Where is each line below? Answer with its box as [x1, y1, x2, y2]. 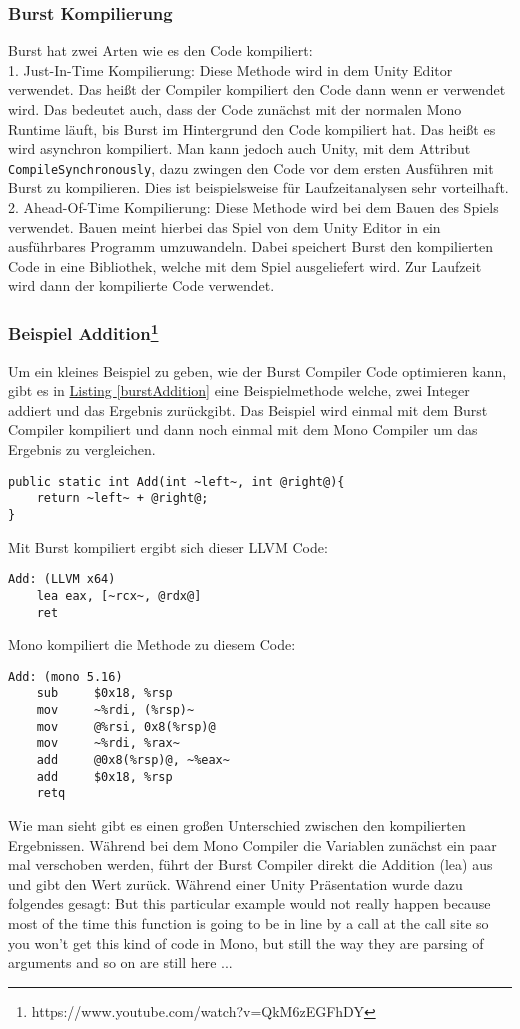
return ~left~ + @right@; [36, 491, 209, 506]
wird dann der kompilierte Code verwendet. [8, 275, 275, 296]
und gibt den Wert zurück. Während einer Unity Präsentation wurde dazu [8, 873, 463, 894]
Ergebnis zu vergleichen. [8, 439, 156, 460]
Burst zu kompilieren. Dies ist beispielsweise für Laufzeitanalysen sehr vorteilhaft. [8, 177, 509, 198]
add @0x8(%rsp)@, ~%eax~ [36, 753, 230, 768]
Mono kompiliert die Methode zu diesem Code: [8, 634, 296, 655]
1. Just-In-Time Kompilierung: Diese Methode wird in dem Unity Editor [8, 59, 453, 80]
